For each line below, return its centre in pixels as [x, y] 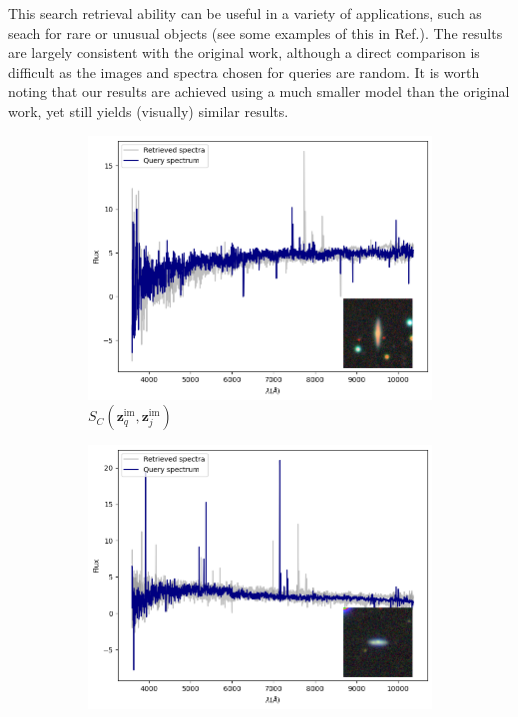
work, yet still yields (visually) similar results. [148, 110]
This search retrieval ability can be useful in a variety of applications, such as [245, 13]
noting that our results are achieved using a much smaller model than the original [259, 91]
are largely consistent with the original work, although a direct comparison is [244, 52]
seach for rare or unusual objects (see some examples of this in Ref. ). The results [255, 32]
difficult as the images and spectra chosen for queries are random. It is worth [244, 71]
